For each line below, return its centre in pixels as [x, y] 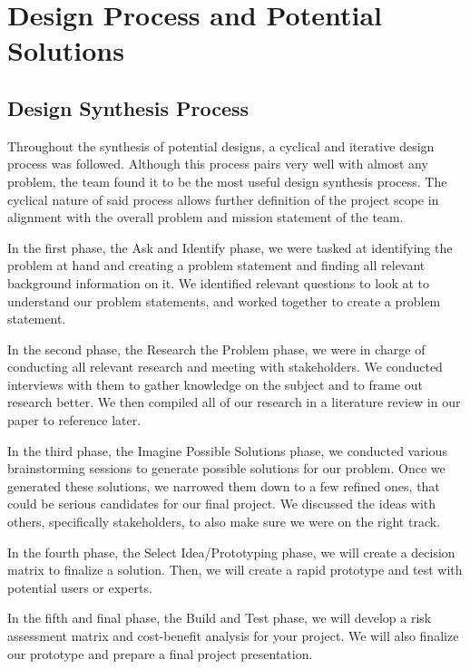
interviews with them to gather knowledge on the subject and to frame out [215, 384]
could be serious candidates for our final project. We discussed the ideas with [222, 504]
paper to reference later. [74, 420]
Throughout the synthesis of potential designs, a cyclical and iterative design [221, 145]
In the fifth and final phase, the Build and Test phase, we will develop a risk [220, 618]
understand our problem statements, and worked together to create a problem [224, 301]
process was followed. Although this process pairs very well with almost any [218, 164]
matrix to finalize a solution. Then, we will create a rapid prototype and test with [235, 570]
